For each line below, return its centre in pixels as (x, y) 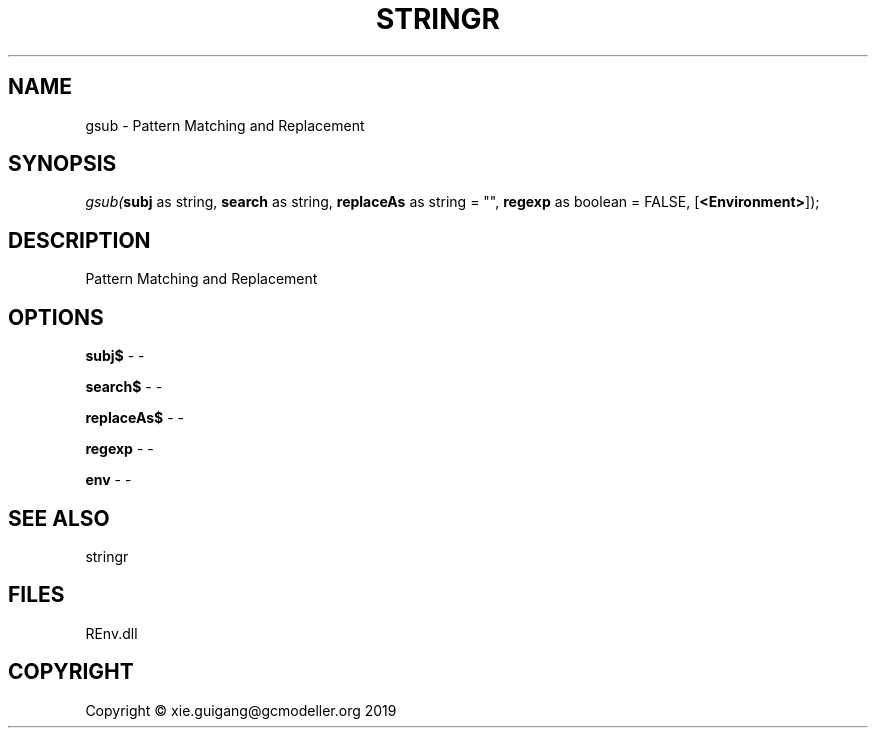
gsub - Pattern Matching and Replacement (225, 125)
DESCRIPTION (79, 240)
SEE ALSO (59, 518)
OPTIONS (56, 317)
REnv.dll (111, 633)
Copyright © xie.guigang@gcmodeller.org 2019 (241, 710)
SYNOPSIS (62, 164)
